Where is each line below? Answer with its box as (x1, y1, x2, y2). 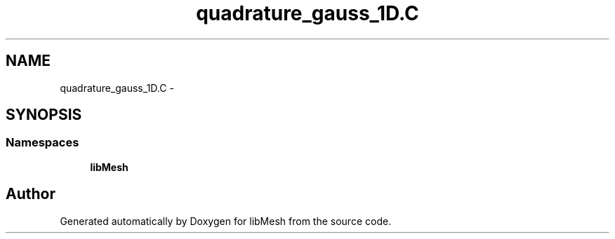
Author (6, 185, 55, 203)
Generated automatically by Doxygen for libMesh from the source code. (60, 214, 392, 227)
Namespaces (6, 135, 79, 150)
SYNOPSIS (6, 106, 82, 124)
